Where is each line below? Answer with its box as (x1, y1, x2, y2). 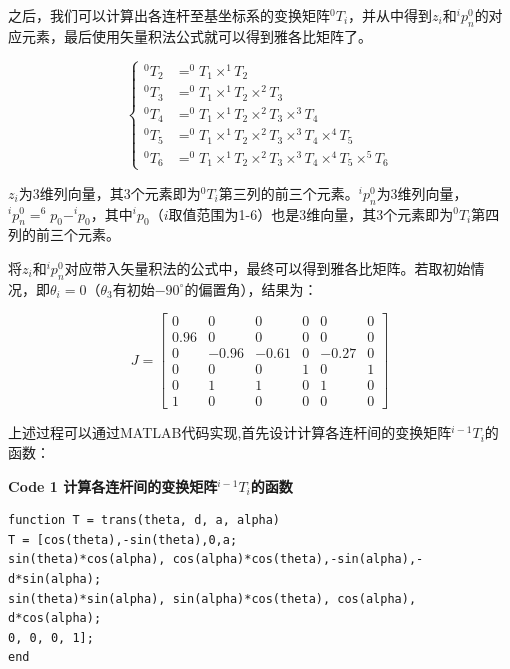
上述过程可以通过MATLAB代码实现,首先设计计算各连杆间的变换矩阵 (8, 422, 452, 443)
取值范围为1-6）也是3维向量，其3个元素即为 (168, 203, 454, 224)
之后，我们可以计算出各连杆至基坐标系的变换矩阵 (8, 5, 330, 25)
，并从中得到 (348, 5, 433, 25)
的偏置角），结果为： (184, 278, 318, 299)
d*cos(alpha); (8, 611, 102, 626)
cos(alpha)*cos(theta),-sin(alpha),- (172, 552, 424, 567)
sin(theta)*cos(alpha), (8, 552, 166, 567)
